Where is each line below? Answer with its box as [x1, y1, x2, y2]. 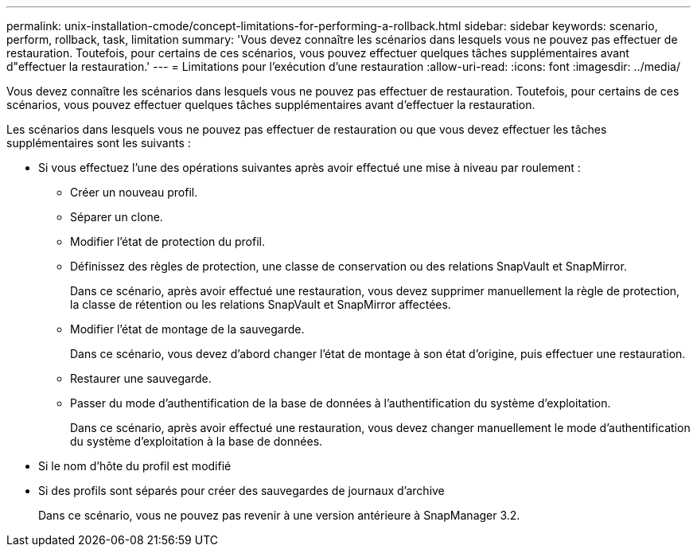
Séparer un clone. [70, 210, 163, 224]
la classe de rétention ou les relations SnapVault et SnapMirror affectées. [70, 298, 451, 311]
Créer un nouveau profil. [70, 185, 198, 199]
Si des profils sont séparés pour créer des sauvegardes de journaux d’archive [38, 484, 445, 497]
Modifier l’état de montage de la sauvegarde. [70, 322, 305, 336]
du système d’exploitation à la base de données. [70, 434, 323, 448]
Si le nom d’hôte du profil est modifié [38, 459, 232, 473]
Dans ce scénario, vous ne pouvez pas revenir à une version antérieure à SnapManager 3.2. [38, 508, 520, 522]
